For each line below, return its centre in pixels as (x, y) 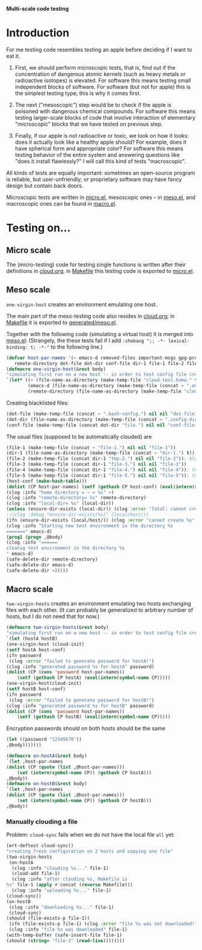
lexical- (179, 341)
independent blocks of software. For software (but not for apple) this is (103, 87)
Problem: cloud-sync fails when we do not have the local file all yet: (91, 835)
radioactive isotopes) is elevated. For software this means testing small (103, 80)
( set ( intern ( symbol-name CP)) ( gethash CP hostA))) (84, 773)
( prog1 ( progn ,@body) (35, 537)
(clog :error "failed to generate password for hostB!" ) (81, 700)
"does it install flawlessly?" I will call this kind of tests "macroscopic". (100, 161)
